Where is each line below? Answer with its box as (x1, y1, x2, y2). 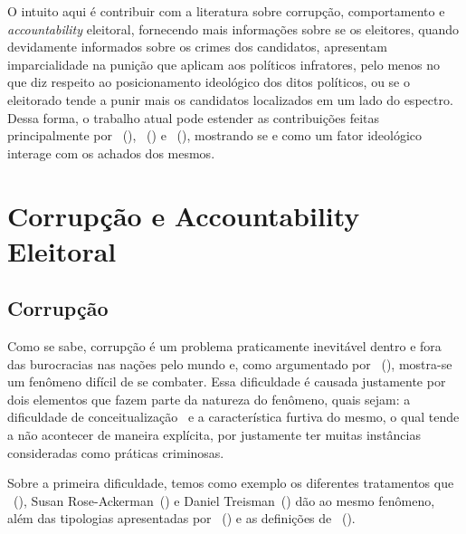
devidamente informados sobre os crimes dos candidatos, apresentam (7, 37, 387, 56)
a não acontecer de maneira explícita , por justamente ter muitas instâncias (7, 425, 421, 444)
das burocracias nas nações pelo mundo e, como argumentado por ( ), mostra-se (7, 354, 452, 373)
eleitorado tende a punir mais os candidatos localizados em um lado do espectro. (7, 90, 453, 109)
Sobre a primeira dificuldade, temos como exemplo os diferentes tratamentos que (7, 473, 454, 492)
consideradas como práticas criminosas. (7, 443, 224, 462)
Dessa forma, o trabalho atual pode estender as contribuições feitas (7, 108, 380, 127)
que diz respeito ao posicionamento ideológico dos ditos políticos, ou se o (7, 72, 410, 91)
